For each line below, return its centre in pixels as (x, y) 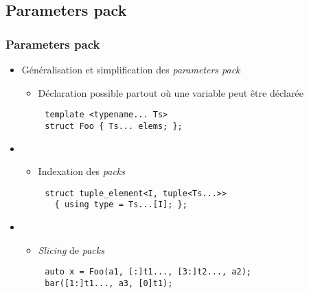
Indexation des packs (81, 171)
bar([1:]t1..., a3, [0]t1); (109, 283)
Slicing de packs (71, 249)
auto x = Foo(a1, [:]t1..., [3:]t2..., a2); (148, 272)
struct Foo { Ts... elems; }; (114, 126)
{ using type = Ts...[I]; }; (121, 205)
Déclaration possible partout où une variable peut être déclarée (171, 92)
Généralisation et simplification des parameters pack (131, 69)
